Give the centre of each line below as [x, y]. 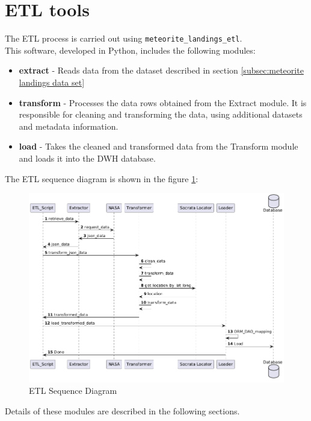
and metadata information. [69, 126]
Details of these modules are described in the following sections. [122, 410]
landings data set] [52, 82]
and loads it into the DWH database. [87, 158]
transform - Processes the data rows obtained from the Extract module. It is [163, 102]
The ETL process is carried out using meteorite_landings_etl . [124, 38]
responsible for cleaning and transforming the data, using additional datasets [161, 114]
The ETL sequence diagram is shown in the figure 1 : [102, 178]
